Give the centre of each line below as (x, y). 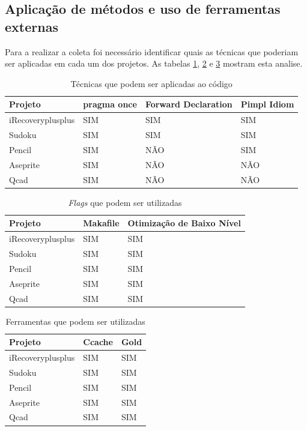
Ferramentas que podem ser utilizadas (75, 321)
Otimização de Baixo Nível (184, 223)
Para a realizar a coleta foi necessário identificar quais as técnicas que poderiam (152, 51)
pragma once (110, 104)
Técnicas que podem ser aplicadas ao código (151, 83)
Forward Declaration (189, 104)
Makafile (101, 223)
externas (32, 26)
